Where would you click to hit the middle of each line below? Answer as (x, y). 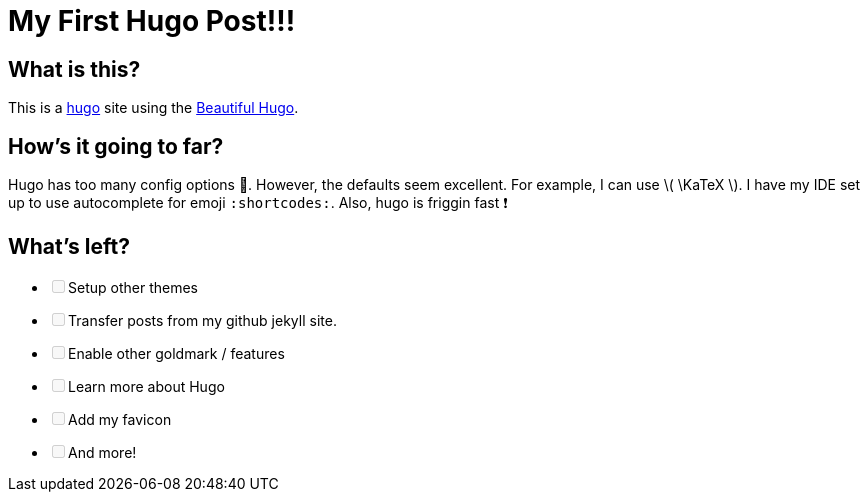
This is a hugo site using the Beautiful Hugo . (153, 108)
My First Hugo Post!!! (152, 21)
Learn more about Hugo (146, 386)
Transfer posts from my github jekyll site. (202, 320)
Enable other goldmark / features (176, 353)
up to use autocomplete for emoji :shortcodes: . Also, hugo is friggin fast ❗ (258, 203)
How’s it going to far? (116, 146)
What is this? (74, 69)
